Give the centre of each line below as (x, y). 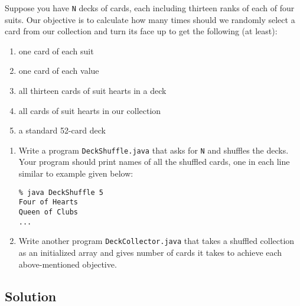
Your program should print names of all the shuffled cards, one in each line (154, 162)
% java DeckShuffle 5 (61, 192)
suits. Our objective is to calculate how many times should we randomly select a (150, 19)
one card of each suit (56, 51)
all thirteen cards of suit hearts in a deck (92, 91)
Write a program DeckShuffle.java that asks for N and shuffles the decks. (154, 150)
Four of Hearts (48, 202)
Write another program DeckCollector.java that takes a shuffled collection (156, 241)
